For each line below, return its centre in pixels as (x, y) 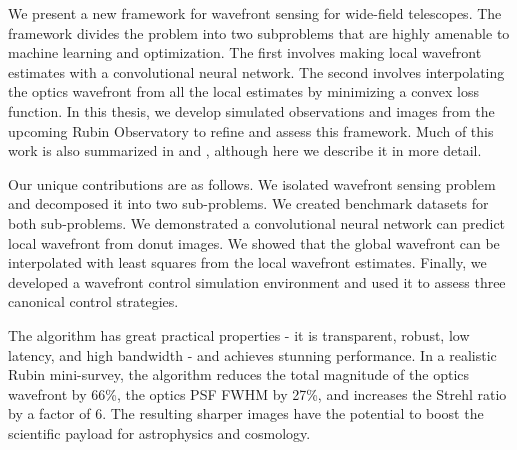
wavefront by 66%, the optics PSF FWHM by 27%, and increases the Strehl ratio (257, 393)
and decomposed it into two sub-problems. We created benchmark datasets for (248, 203)
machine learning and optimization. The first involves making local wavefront (245, 52)
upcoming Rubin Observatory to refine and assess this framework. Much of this (251, 130)
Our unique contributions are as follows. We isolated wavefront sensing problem (252, 183)
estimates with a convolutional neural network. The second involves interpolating (256, 71)
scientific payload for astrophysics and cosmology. (159, 432)
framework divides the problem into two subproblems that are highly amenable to (259, 32)
